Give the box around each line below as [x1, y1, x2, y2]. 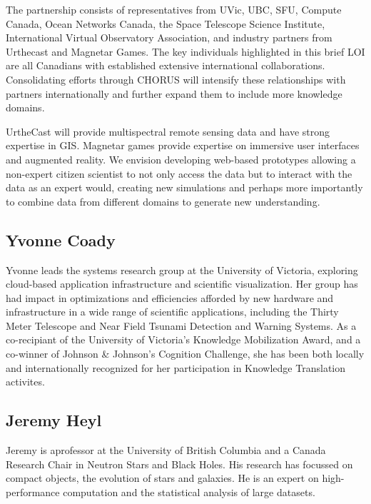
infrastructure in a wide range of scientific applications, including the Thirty [6, 304, 339, 319]
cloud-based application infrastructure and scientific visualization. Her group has [6, 276, 358, 291]
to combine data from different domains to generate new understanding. [6, 193, 320, 208]
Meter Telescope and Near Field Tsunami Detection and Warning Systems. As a [6, 318, 357, 333]
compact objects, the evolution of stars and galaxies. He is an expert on [6, 470, 319, 485]
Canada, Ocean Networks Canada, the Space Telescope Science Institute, [6, 16, 325, 31]
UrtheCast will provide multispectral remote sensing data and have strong [6, 124, 330, 138]
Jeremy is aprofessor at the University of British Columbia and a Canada [6, 443, 326, 458]
